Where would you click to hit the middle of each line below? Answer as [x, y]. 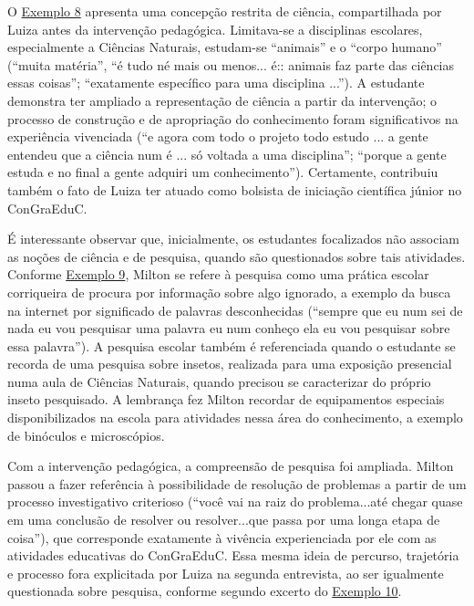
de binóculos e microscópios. [86, 435]
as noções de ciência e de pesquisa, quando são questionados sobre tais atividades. [237, 256]
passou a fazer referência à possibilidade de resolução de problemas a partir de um [237, 483]
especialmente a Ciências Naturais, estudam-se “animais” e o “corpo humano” [225, 47]
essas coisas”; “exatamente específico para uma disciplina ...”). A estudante [216, 83]
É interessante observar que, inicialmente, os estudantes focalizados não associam [234, 239]
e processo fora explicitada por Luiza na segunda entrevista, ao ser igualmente [226, 573]
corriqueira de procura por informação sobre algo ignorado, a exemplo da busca [229, 292]
